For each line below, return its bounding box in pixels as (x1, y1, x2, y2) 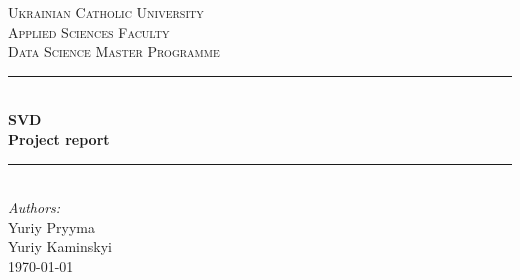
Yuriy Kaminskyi (8, 236, 112, 257)
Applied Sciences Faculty (8, 21, 170, 42)
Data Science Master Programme (8, 41, 220, 62)
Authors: (8, 197, 61, 218)
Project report (8, 128, 110, 149)
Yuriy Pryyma (8, 216, 96, 237)
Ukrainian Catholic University (8, 2, 204, 22)
